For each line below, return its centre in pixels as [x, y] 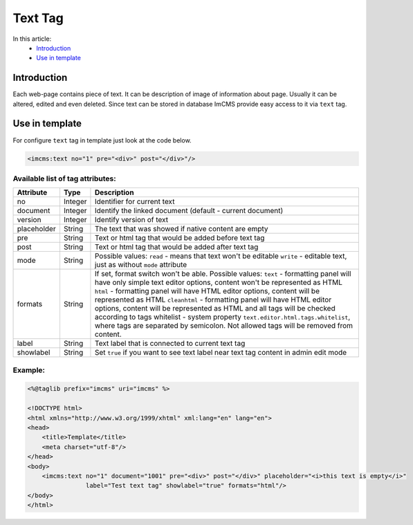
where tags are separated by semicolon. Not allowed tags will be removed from [223, 326]
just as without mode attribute [141, 265]
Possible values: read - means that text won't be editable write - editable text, [221, 256]
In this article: [32, 39]
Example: [29, 370]
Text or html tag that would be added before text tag [180, 238]
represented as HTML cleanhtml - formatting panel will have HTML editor [213, 300]
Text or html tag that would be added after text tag [176, 247]
